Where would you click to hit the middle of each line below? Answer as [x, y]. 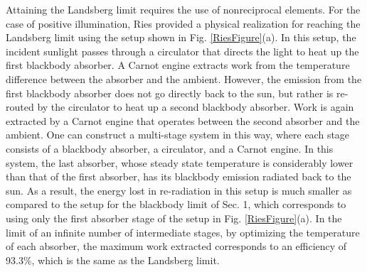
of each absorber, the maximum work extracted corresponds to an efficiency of [176, 246]
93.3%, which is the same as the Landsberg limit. [113, 260]
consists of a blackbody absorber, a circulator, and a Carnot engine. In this [170, 148]
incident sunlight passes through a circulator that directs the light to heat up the [182, 51]
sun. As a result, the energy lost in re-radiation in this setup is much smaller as [179, 190]
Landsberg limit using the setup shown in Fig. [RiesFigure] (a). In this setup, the [181, 37]
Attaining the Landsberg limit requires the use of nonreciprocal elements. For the [183, 9]
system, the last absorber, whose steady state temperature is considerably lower [180, 162]
